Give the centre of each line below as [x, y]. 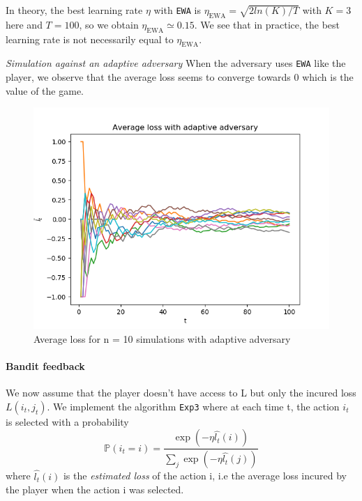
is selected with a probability [67, 421]
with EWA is [177, 10]
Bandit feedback [45, 366]
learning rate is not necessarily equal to [90, 39]
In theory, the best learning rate [74, 10]
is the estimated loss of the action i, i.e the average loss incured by [205, 476]
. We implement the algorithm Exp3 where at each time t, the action [193, 406]
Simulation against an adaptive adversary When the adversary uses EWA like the [176, 63]
